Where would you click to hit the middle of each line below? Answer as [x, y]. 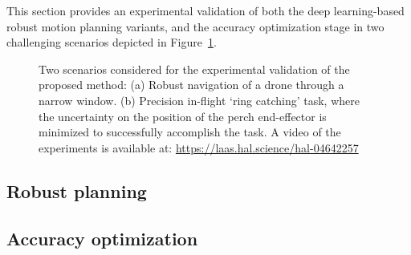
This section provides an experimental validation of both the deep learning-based [205, 10]
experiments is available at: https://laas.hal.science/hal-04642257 [199, 147]
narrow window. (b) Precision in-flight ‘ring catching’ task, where [199, 100]
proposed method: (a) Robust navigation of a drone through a [191, 85]
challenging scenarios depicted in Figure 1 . [112, 42]
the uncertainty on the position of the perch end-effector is [183, 116]
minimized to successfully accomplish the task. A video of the [190, 132]
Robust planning [77, 190]
